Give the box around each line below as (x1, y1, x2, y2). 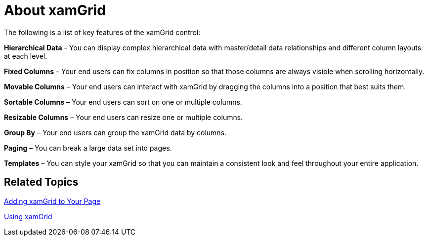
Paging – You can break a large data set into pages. (4, 143, 172, 152)
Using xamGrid (4, 212, 52, 221)
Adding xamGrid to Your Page (4, 197, 101, 205)
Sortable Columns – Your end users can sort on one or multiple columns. (4, 97, 242, 106)
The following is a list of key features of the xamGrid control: (4, 28, 201, 37)
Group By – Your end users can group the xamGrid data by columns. (4, 128, 227, 137)
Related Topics (4, 176, 79, 189)
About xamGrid (4, 2, 106, 19)
